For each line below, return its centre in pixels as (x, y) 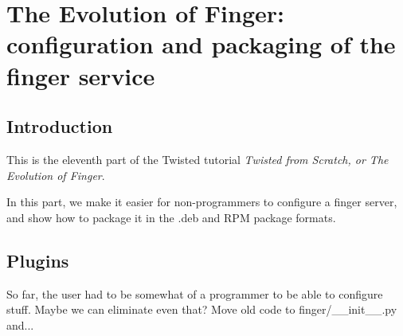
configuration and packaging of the (201, 44)
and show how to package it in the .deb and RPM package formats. (171, 217)
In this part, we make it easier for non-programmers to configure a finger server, (202, 202)
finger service (81, 75)
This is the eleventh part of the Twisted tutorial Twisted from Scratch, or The (198, 159)
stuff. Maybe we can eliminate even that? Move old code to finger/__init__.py (202, 309)
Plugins (38, 260)
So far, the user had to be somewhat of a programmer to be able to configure (195, 293)
